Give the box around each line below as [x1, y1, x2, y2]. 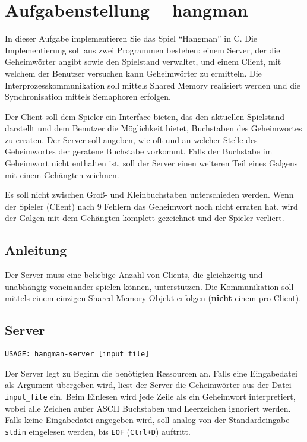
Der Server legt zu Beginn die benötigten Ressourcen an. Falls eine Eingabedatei [5, 367, 297, 379]
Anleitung [5, 241, 67, 259]
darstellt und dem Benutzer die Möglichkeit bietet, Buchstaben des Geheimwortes [5, 122, 302, 134]
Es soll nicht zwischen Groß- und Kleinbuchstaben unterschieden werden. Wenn [5, 188, 294, 201]
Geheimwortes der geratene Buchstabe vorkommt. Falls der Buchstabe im [5, 145, 273, 157]
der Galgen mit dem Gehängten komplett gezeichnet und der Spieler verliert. [5, 211, 284, 224]
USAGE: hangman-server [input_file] [5, 350, 150, 359]
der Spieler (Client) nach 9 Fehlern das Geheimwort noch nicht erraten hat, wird [5, 200, 298, 212]
